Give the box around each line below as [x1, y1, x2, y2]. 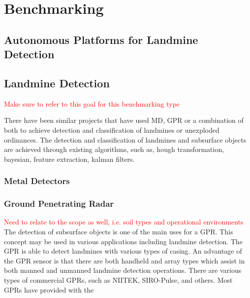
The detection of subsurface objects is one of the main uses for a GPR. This [4, 226, 233, 236]
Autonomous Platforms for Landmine [4, 32, 198, 47]
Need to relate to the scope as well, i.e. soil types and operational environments [4, 217, 244, 227]
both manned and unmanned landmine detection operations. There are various [4, 265, 242, 275]
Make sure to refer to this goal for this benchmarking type [4, 98, 180, 109]
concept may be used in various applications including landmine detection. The [4, 236, 243, 246]
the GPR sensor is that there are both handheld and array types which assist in [4, 255, 245, 265]
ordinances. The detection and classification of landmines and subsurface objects [4, 134, 247, 145]
